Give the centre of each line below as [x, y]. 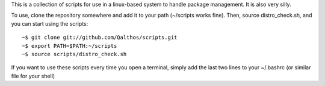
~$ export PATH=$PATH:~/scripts [70, 46]
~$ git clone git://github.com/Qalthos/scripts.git [100, 38]
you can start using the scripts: [50, 23]
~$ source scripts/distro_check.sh [74, 54]
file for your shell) [33, 76]
